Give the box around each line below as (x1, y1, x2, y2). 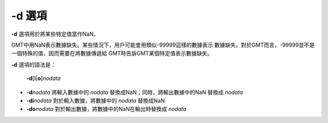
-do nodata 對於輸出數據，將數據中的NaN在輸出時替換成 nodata (26, 105, 186, 113)
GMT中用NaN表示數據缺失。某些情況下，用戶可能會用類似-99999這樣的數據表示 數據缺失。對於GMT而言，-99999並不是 (11, 41, 315, 48)
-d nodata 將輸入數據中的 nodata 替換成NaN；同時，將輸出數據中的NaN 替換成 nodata (26, 88, 243, 96)
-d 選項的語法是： (11, 61, 56, 68)
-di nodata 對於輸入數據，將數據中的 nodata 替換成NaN (26, 97, 165, 104)
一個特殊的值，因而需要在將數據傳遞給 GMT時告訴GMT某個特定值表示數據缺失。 (11, 50, 213, 57)
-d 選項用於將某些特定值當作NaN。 (11, 30, 100, 38)
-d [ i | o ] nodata (26, 75, 61, 82)
